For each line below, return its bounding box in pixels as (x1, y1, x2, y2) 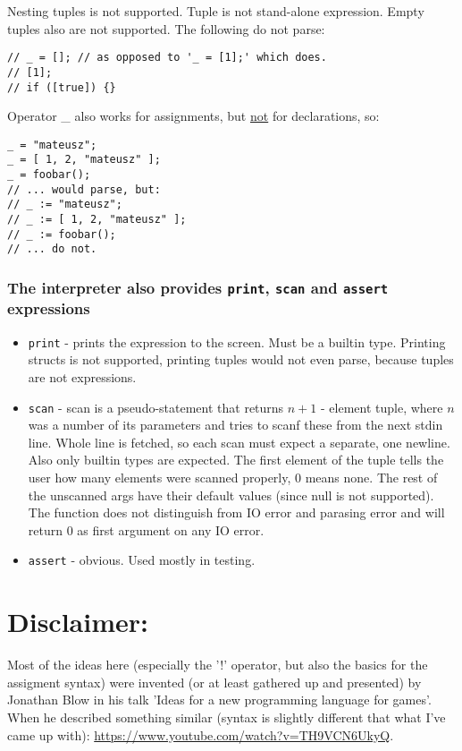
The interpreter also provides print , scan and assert (7, 276, 389, 298)
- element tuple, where (321, 397, 443, 416)
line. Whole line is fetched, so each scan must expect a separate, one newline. (28, 432, 450, 451)
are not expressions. (28, 367, 137, 386)
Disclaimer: (7, 603, 148, 640)
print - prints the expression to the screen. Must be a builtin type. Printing (28, 332, 446, 351)
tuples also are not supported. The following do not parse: (7, 19, 325, 38)
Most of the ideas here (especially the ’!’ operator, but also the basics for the (7, 655, 428, 674)
